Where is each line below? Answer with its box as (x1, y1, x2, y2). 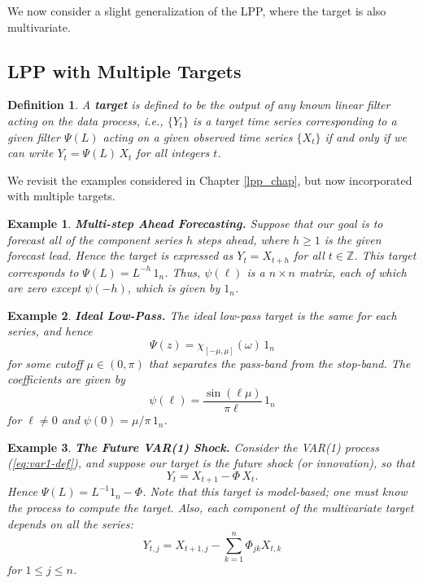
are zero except (7, 279, 81, 296)
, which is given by (127, 279, 220, 296)
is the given (324, 230, 382, 248)
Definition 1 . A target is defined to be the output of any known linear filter (7, 96, 390, 113)
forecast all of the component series (7, 230, 183, 248)
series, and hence (7, 322, 93, 340)
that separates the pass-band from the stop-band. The (148, 354, 411, 371)
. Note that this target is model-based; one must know (142, 483, 408, 500)
